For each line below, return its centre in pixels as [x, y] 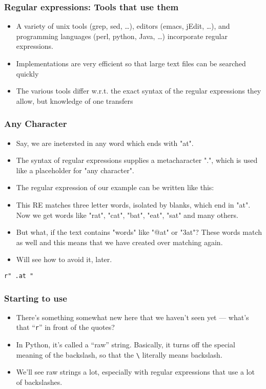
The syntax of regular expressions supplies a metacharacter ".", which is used [137, 160]
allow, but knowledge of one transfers [75, 100]
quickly [27, 73]
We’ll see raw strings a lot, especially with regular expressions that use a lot [135, 372]
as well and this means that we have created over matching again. [119, 242]
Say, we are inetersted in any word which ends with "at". [105, 143]
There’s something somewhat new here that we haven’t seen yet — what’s [132, 317]
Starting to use [36, 298]
